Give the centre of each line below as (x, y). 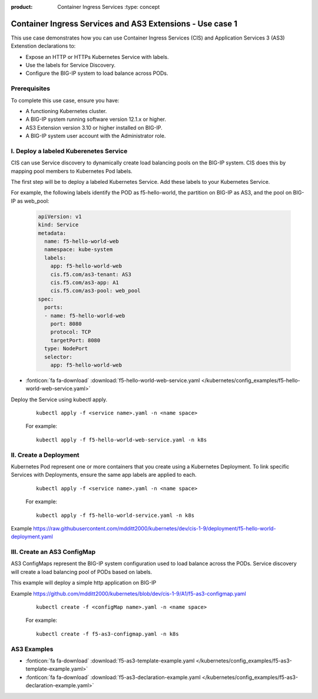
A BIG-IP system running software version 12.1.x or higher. (96, 119)
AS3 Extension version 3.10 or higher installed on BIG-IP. (94, 127)
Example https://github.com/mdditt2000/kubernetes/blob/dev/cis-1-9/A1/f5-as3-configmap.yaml (129, 594)
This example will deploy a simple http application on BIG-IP (84, 583)
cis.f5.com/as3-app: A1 (85, 282)
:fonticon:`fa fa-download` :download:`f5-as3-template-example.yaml (110, 661)
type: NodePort (66, 349)
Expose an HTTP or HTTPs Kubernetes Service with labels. (97, 57)
